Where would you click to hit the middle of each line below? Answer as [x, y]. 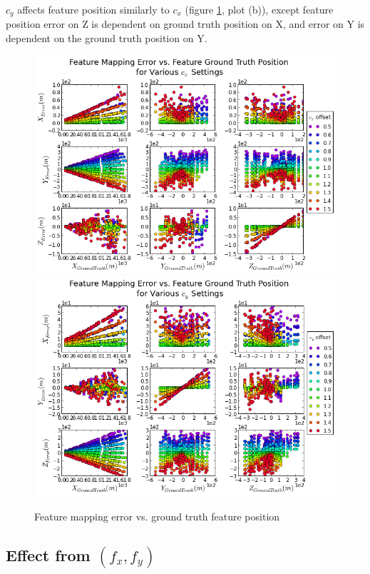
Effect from [48, 554]
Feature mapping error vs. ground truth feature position [157, 516]
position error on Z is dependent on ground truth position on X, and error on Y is [185, 24]
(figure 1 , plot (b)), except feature [259, 9]
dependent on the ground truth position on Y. [107, 38]
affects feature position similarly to [93, 9]
